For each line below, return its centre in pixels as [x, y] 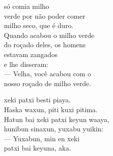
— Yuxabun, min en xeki [42, 138]
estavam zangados [31, 54]
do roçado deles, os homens [45, 45]
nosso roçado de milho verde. [48, 83]
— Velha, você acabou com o [48, 74]
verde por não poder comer [45, 16]
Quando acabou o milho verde [49, 35]
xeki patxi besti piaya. [37, 100]
